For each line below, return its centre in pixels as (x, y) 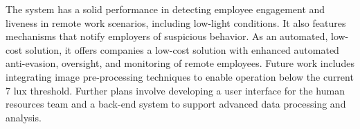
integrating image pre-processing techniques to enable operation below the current (180, 76)
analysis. (24, 117)
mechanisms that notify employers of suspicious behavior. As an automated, (167, 36)
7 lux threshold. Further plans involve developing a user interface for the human (175, 90)
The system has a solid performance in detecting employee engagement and (165, 9)
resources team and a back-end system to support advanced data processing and (176, 104)
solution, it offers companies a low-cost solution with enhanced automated (182, 49)
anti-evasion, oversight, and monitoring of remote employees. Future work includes (180, 63)
